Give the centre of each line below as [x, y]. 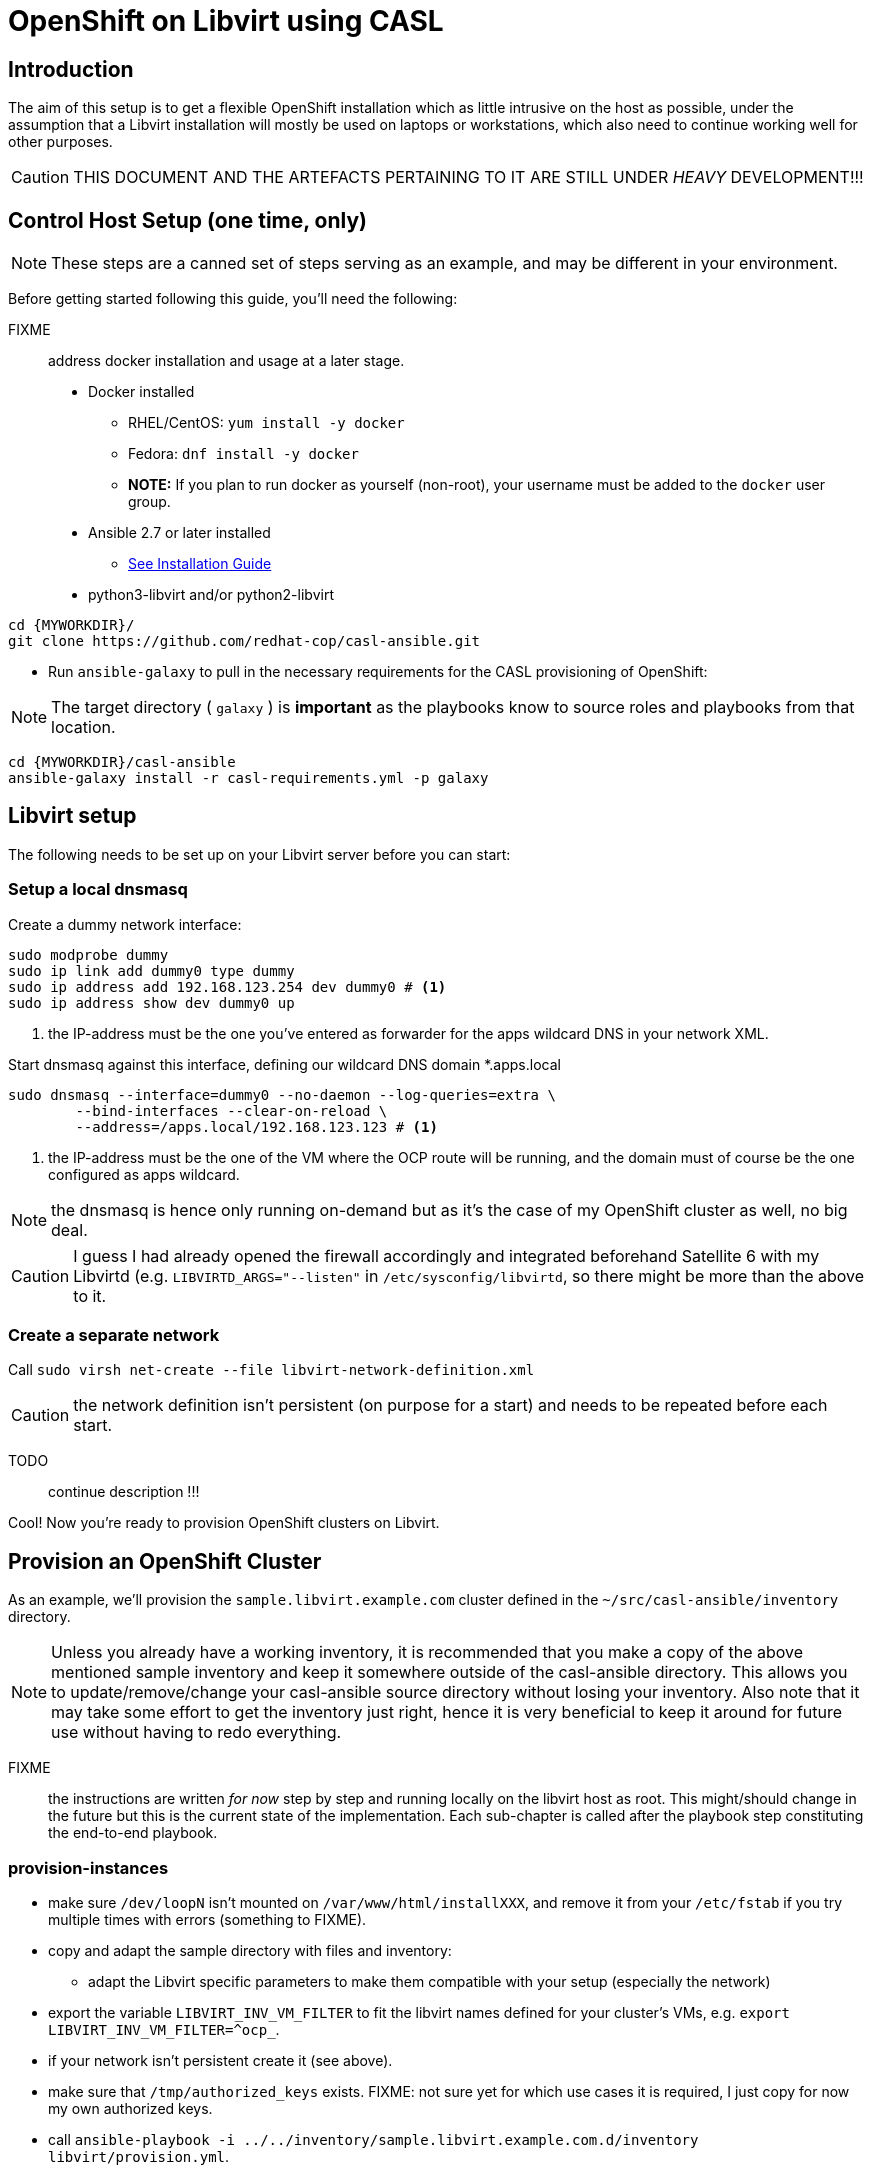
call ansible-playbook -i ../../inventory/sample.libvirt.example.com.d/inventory [373, 2139]
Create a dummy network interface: [125, 924]
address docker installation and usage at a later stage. [226, 361]
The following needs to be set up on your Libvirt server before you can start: [259, 854]
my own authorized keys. [130, 2108]
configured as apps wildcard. [144, 1174]
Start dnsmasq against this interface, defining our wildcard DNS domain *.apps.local [284, 1064]
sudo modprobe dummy [88, 954]
